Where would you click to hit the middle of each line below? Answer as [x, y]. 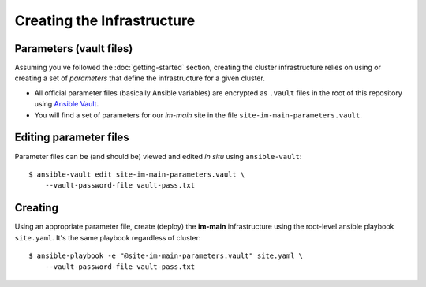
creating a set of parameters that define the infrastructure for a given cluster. [140, 78]
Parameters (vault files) [74, 48]
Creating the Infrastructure [105, 20]
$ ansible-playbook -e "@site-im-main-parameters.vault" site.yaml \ [166, 256]
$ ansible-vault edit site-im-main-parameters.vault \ [137, 174]
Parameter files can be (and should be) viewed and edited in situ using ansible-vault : [158, 156]
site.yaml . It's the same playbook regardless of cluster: [108, 237]
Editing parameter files [72, 138]
